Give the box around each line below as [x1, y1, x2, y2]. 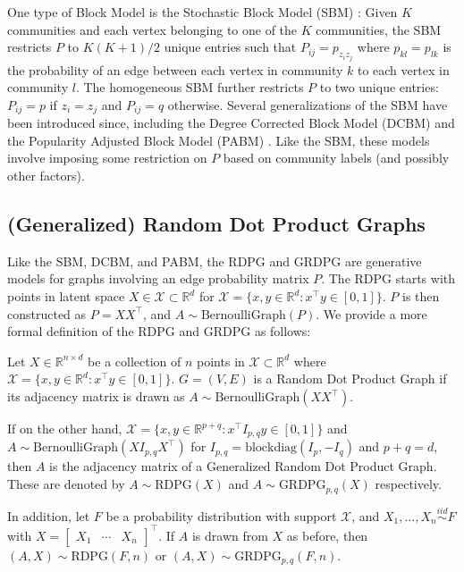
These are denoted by [7, 475, 125, 493]
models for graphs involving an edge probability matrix [7, 269, 309, 288]
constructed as [7, 304, 87, 323]
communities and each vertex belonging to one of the [7, 20, 298, 38]
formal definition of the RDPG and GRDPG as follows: [7, 322, 311, 341]
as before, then [286, 526, 368, 544]
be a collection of [88, 351, 181, 370]
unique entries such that [164, 38, 297, 56]
